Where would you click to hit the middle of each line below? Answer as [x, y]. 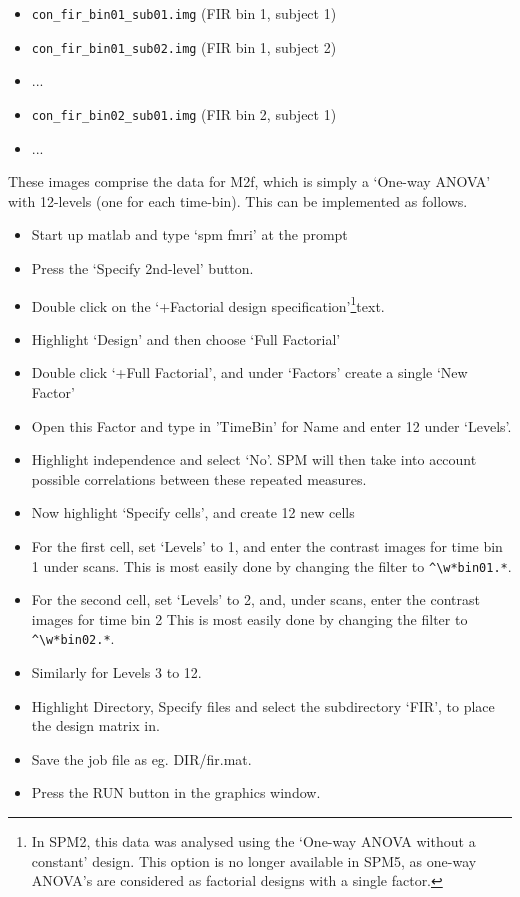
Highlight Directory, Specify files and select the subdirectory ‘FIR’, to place [263, 705]
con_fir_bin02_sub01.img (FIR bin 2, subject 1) [184, 113]
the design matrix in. [95, 725]
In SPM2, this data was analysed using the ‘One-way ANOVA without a [253, 841]
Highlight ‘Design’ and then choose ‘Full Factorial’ [186, 338]
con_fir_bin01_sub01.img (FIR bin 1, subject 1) [184, 13]
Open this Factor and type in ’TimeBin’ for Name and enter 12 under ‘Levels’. [271, 425]
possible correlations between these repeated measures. [199, 478]
